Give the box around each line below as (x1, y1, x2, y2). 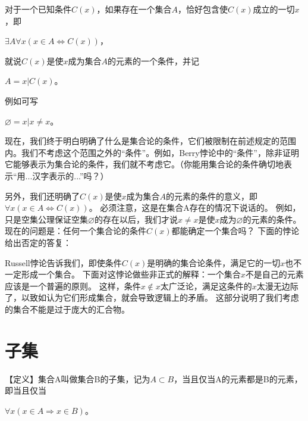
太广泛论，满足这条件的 (160, 279, 252, 292)
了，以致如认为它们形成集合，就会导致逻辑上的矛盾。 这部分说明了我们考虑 (5, 291, 299, 304)
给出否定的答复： (5, 236, 71, 248)
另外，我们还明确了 (5, 189, 80, 202)
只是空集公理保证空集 (5, 213, 88, 225)
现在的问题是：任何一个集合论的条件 (5, 224, 146, 237)
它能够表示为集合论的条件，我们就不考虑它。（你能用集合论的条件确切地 (5, 158, 284, 170)
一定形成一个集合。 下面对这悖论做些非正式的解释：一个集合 (5, 268, 241, 280)
